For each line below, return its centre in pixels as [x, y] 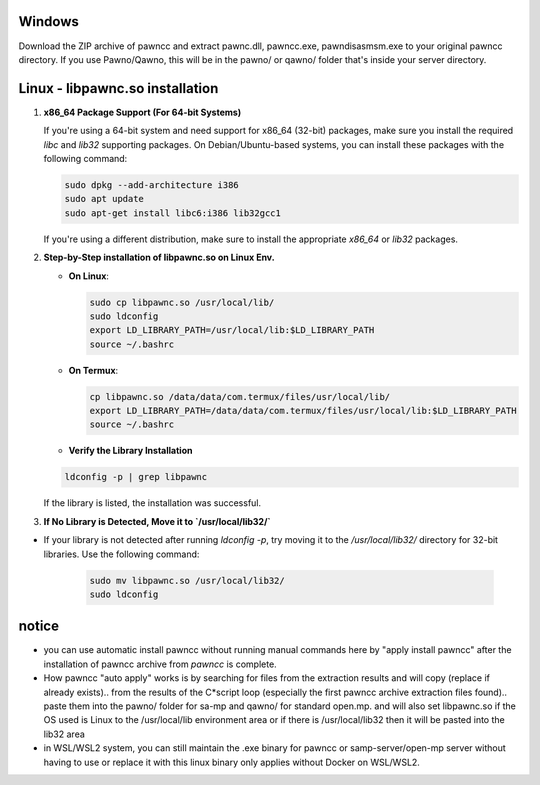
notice [39, 626]
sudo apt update [104, 199]
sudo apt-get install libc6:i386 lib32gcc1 [173, 213]
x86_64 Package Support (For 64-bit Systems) [142, 112]
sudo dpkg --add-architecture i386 [151, 184]
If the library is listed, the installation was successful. [152, 503]
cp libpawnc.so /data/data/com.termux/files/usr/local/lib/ [240, 396]
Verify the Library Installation [130, 451]
